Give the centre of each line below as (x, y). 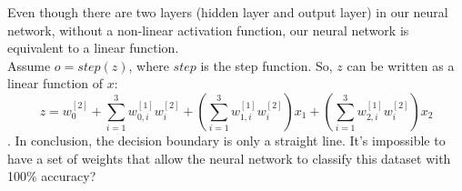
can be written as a (401, 65)
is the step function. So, (266, 65)
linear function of (55, 83)
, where (149, 65)
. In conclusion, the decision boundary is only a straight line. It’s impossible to (226, 140)
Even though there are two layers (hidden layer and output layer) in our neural (228, 12)
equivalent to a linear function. (93, 48)
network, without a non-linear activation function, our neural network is (208, 30)
